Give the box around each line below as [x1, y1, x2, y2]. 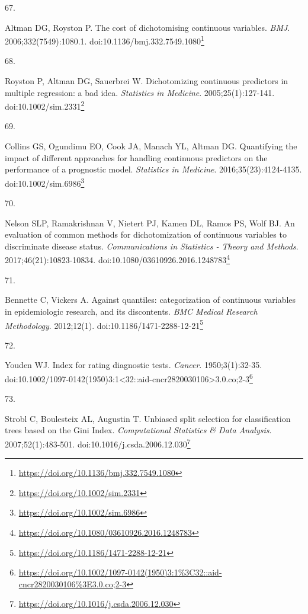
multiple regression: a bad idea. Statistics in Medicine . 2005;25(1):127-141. [5, 86, 275, 98]
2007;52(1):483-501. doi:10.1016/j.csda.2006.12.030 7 [5, 436, 191, 450]
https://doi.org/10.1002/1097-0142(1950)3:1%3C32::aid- [18, 566, 222, 578]
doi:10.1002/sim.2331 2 [5, 98, 85, 112]
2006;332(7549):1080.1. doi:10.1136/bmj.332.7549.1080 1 [5, 33, 204, 47]
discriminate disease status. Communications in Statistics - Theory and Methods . [5, 239, 299, 252]
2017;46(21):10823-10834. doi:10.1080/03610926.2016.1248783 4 [5, 252, 230, 266]
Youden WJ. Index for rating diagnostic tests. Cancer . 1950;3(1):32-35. [5, 359, 262, 371]
